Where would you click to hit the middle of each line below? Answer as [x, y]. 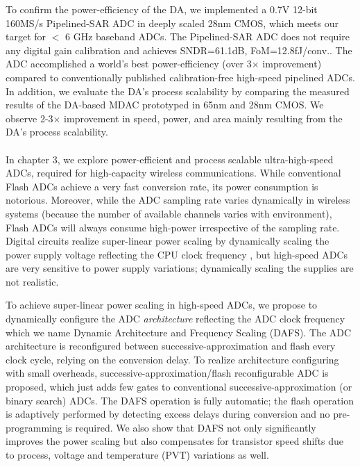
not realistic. [32, 281]
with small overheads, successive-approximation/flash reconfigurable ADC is [167, 373]
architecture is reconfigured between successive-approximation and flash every [171, 346]
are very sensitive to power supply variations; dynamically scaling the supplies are [180, 268]
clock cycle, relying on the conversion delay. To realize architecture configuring [172, 359]
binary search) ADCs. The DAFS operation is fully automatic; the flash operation [180, 400]
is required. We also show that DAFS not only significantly [191, 427]
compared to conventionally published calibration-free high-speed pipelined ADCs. [180, 77]
